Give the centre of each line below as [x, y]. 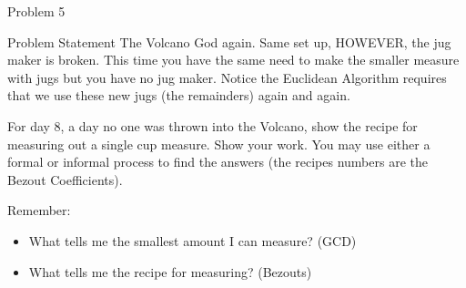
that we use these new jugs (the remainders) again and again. [179, 95]
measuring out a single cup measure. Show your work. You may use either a [219, 144]
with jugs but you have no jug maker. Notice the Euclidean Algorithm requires [227, 77]
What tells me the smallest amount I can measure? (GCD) [192, 240]
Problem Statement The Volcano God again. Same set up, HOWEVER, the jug [229, 41]
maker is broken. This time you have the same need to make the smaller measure [233, 60]
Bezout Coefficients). [65, 179]
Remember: [39, 210]
